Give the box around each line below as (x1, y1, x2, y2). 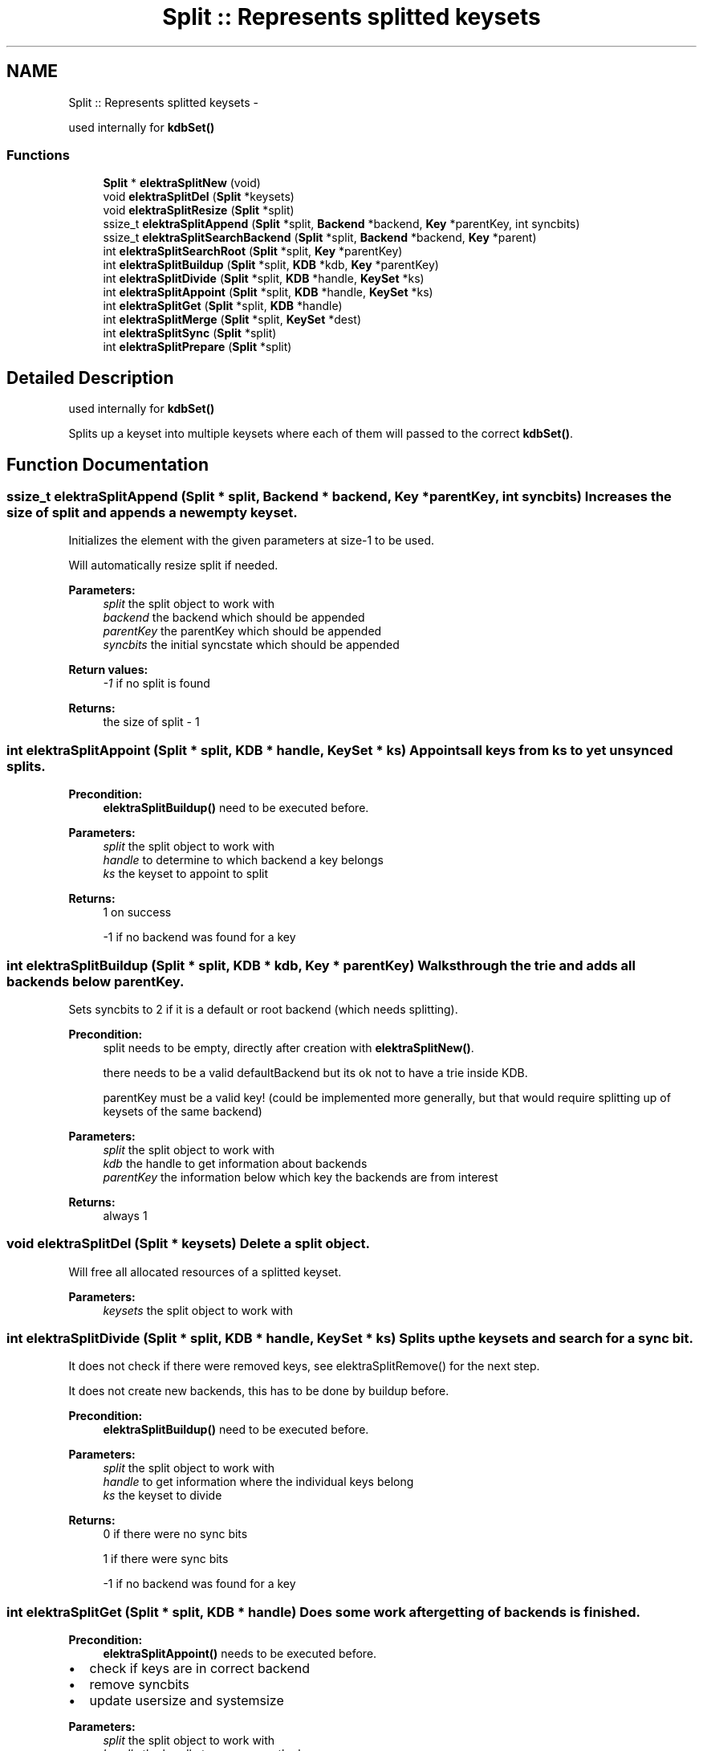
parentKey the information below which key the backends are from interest (103, 1169, 498, 1184)
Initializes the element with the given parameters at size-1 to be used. (68, 533, 435, 548)
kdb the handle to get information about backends (103, 1156, 368, 1170)
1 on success (103, 905, 172, 920)
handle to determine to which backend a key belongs (103, 853, 384, 867)
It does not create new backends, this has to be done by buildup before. (68, 1384, 449, 1398)
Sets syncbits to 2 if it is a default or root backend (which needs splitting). (68, 1002, 458, 1016)
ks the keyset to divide (103, 1488, 222, 1503)
